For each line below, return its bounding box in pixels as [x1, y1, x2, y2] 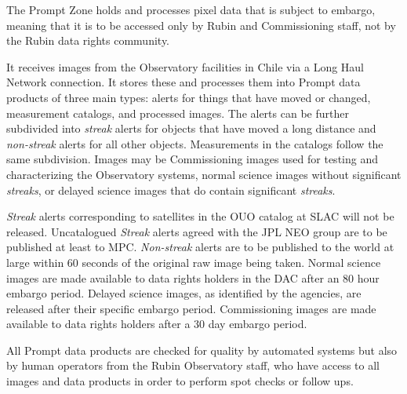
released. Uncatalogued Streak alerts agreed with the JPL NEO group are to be [6, 223, 387, 239]
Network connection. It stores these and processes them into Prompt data [6, 74, 361, 90]
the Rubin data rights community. [6, 32, 169, 49]
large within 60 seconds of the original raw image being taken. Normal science [6, 254, 381, 270]
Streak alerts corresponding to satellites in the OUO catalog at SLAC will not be [6, 208, 394, 224]
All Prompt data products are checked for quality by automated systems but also [6, 341, 398, 358]
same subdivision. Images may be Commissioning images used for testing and [6, 151, 378, 167]
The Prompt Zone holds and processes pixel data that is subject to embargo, [6, 2, 376, 17]
